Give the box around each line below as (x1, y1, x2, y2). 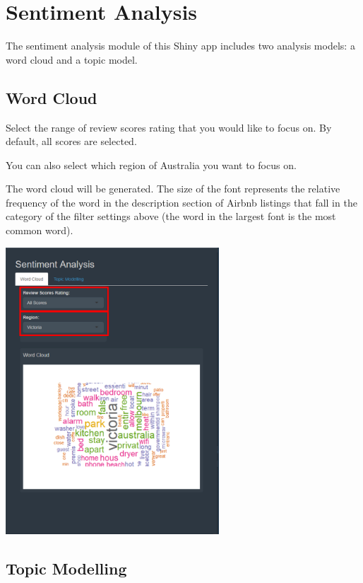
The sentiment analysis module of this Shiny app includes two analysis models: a (6, 38, 355, 53)
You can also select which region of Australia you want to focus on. (6, 157, 297, 172)
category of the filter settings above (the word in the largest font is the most (6, 209, 336, 224)
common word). (6, 223, 73, 238)
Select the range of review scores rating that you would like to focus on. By (6, 120, 332, 134)
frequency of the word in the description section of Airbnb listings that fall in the (6, 195, 357, 209)
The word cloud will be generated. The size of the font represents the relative (6, 181, 340, 196)
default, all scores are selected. (6, 134, 137, 149)
